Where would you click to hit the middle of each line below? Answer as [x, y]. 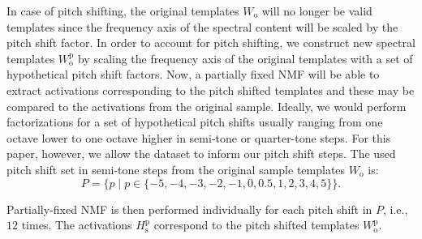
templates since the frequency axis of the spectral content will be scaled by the [202, 26]
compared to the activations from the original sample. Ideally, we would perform [207, 106]
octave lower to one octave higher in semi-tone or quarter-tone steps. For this [199, 137]
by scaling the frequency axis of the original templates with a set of [245, 58]
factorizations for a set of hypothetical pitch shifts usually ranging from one [195, 122]
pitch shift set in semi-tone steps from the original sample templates [176, 169]
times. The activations [77, 225]
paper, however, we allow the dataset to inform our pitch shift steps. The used [201, 154]
